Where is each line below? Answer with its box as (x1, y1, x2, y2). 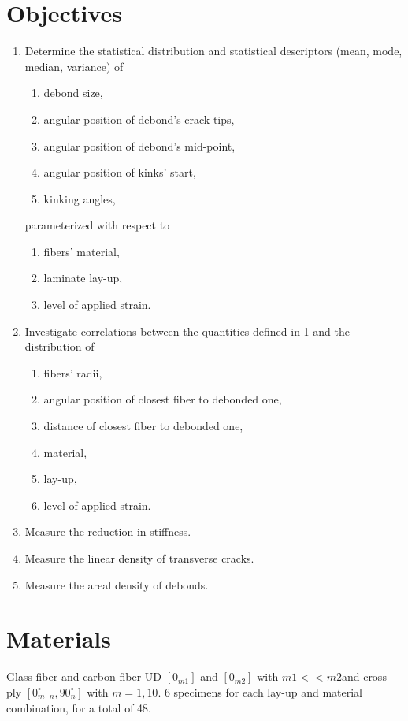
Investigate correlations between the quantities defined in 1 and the (24, 322, 350, 339)
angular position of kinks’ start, (43, 164, 196, 180)
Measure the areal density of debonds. (24, 576, 209, 593)
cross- (363, 668, 391, 685)
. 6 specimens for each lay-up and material (158, 683, 362, 700)
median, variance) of (24, 58, 124, 74)
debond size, (43, 84, 103, 101)
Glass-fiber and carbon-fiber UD (6, 668, 161, 685)
